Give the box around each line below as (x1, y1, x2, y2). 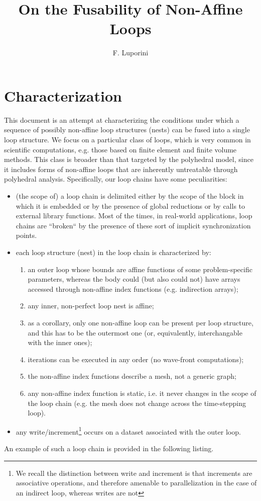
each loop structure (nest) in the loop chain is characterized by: (16, 246, 211, 257)
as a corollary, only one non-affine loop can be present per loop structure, (28, 317, 253, 327)
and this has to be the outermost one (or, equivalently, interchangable (28, 327, 242, 338)
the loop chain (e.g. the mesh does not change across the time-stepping (28, 397, 246, 408)
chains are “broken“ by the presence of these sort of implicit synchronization (16, 220, 251, 230)
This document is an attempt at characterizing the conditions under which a (4, 114, 239, 125)
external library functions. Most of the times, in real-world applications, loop (16, 210, 252, 221)
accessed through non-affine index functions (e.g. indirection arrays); (28, 283, 238, 294)
